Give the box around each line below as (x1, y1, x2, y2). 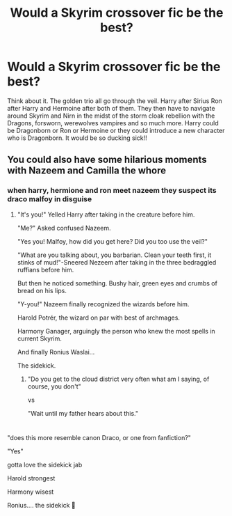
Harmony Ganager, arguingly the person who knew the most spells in (17, 327, 215, 335)
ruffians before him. (17, 265, 74, 274)
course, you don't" (27, 382, 81, 391)
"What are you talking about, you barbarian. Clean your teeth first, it (17, 251, 212, 259)
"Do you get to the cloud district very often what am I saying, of (27, 375, 210, 383)
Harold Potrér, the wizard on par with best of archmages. (17, 313, 181, 322)
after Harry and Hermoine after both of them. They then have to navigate (7, 104, 215, 112)
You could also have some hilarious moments (7, 154, 207, 166)
